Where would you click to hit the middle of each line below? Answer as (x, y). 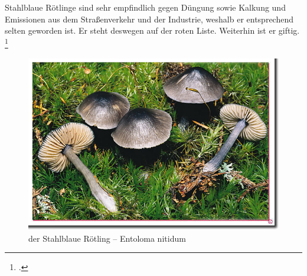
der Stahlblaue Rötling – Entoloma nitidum (107, 238)
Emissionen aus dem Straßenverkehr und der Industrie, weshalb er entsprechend (149, 19)
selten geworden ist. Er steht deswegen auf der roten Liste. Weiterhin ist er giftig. (152, 30)
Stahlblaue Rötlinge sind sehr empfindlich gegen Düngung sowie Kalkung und (145, 7)
